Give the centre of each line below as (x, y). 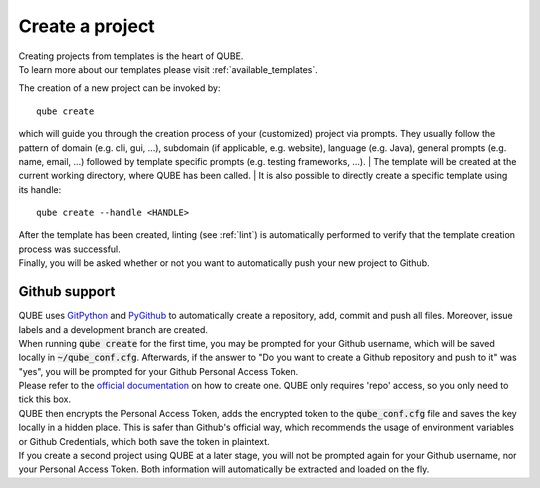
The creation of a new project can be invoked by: (119, 88)
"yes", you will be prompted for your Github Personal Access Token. (158, 371)
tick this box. (45, 399)
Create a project (86, 26)
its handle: (40, 189)
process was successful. (70, 249)
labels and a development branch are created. (113, 329)
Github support (67, 291)
